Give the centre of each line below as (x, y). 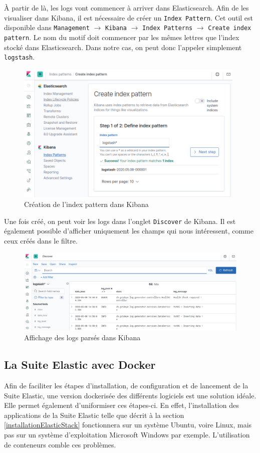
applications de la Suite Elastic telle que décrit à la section (94, 415)
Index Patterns (168, 28)
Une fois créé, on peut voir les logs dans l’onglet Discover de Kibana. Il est (120, 221)
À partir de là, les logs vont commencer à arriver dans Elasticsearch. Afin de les (126, 8)
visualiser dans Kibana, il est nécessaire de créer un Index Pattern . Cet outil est (129, 17)
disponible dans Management (47, 27)
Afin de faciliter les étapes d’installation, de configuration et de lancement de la (126, 386)
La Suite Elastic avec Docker (80, 365)
